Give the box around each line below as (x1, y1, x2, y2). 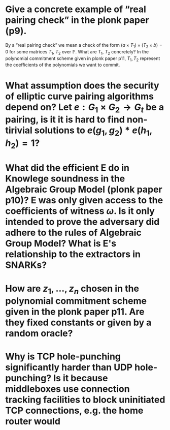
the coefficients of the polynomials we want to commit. (5, 62, 120, 68)
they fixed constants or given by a (5, 317, 152, 328)
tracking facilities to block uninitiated (5, 394, 165, 406)
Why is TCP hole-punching (5, 351, 121, 362)
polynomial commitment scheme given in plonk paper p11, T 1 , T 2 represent (5, 55, 160, 63)
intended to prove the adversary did (5, 216, 160, 228)
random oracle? (5, 328, 73, 339)
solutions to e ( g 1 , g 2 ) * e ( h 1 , (34, 125, 153, 138)
